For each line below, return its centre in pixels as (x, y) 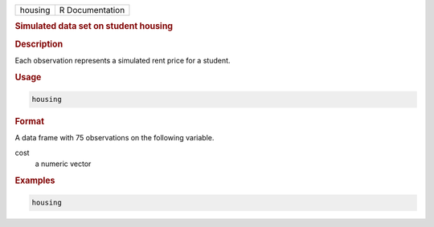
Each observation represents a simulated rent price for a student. (123, 60)
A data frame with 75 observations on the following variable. (115, 138)
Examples (35, 180)
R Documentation (92, 10)
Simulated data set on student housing (94, 26)
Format (29, 122)
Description (39, 44)
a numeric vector (63, 164)
